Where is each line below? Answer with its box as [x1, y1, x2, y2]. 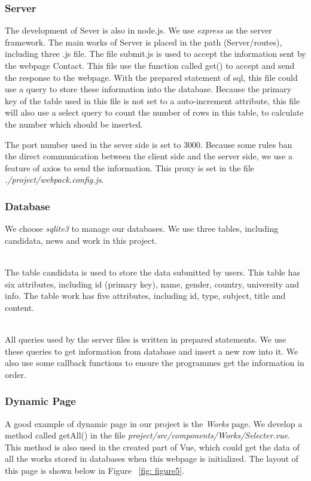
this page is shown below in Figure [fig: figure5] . [5, 464, 184, 476]
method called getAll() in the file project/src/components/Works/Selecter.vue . [5, 429, 290, 441]
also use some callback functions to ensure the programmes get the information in [5, 356, 304, 369]
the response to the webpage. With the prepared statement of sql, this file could [5, 71, 298, 83]
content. [5, 301, 34, 313]
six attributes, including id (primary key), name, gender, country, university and [5, 277, 300, 290]
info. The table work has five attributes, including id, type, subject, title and [5, 289, 286, 302]
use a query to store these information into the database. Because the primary [5, 83, 292, 95]
